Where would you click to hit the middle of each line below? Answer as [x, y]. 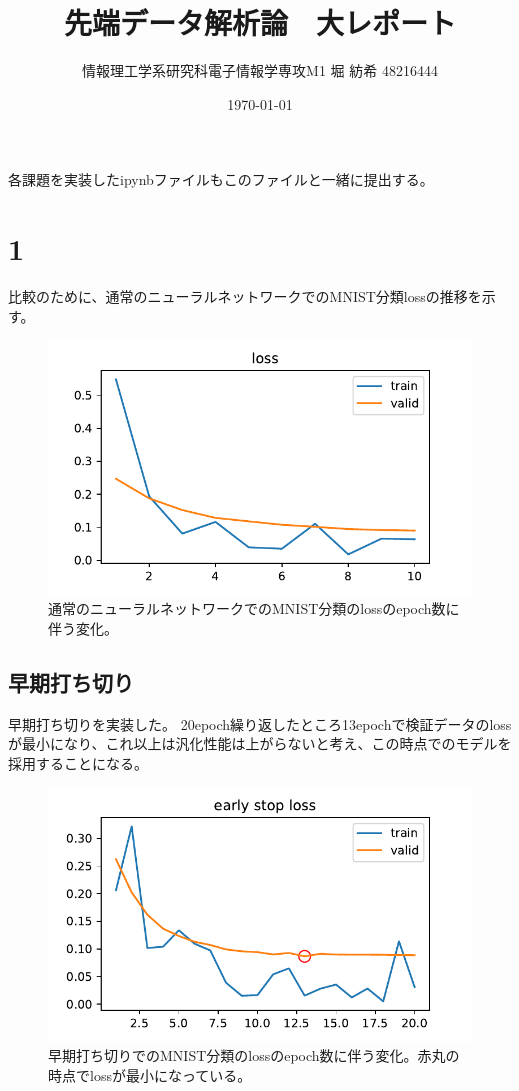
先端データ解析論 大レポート [259, 22]
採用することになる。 [78, 762]
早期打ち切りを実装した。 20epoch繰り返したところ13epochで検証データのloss [260, 723]
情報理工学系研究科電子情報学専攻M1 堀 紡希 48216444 [260, 70]
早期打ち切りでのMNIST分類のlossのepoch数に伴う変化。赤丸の [254, 1055]
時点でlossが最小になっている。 [150, 1074]
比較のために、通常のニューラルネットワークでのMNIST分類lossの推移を [245, 296]
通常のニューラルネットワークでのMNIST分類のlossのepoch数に [254, 608]
